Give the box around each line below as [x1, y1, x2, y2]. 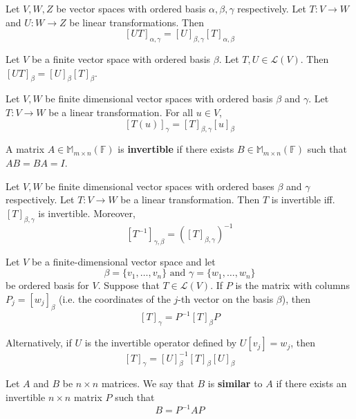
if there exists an [276, 376, 347, 391]
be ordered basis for [6, 278, 89, 292]
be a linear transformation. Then [120, 192, 260, 207]
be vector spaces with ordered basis [56, 1, 206, 15]
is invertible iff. [271, 192, 335, 207]
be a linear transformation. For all [48, 104, 194, 119]
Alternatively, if [6, 335, 72, 350]
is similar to [207, 376, 263, 391]
